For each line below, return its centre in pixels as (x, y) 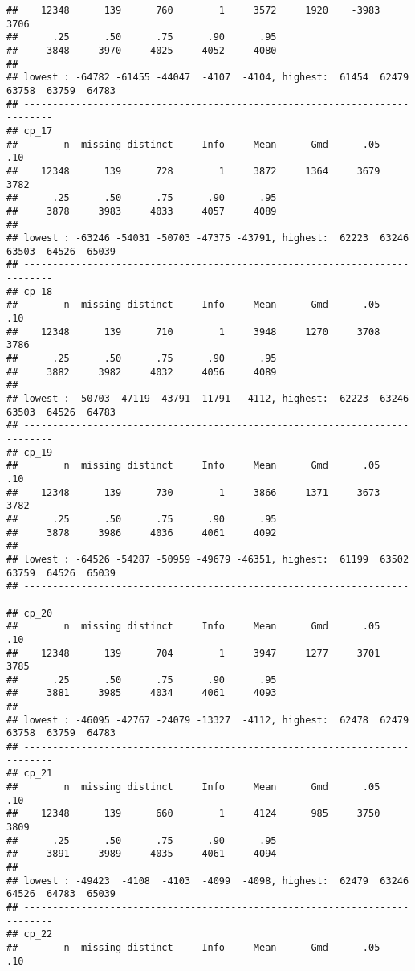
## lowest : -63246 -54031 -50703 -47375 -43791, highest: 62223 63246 (208, 238)
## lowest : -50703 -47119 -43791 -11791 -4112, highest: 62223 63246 (208, 399)
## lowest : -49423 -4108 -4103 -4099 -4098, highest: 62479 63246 (208, 881)
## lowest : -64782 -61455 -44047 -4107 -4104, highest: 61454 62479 (208, 78)
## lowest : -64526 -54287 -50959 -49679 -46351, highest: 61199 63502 (208, 559)
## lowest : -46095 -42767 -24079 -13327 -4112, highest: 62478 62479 (208, 720)
